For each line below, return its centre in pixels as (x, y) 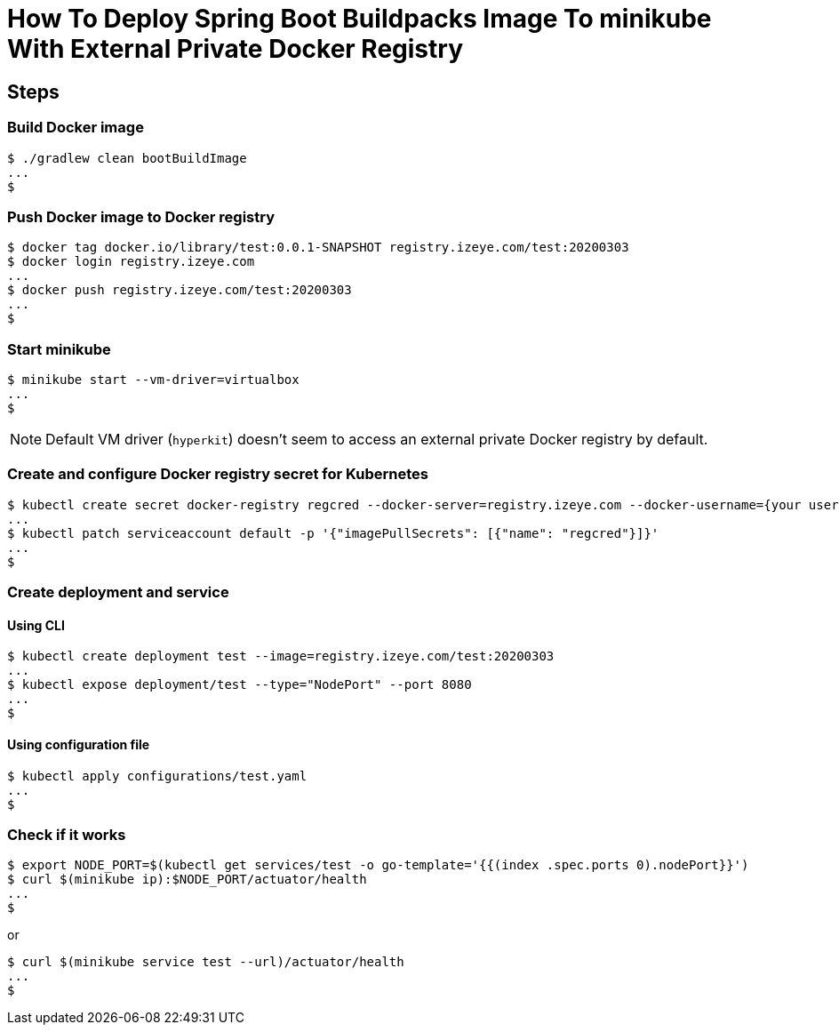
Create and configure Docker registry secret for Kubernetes (218, 474)
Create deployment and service (118, 592)
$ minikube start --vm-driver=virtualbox (153, 380)
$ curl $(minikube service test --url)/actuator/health (206, 962)
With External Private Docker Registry (235, 49)
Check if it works (67, 834)
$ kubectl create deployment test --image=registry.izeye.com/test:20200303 (281, 656)
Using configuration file (79, 744)
